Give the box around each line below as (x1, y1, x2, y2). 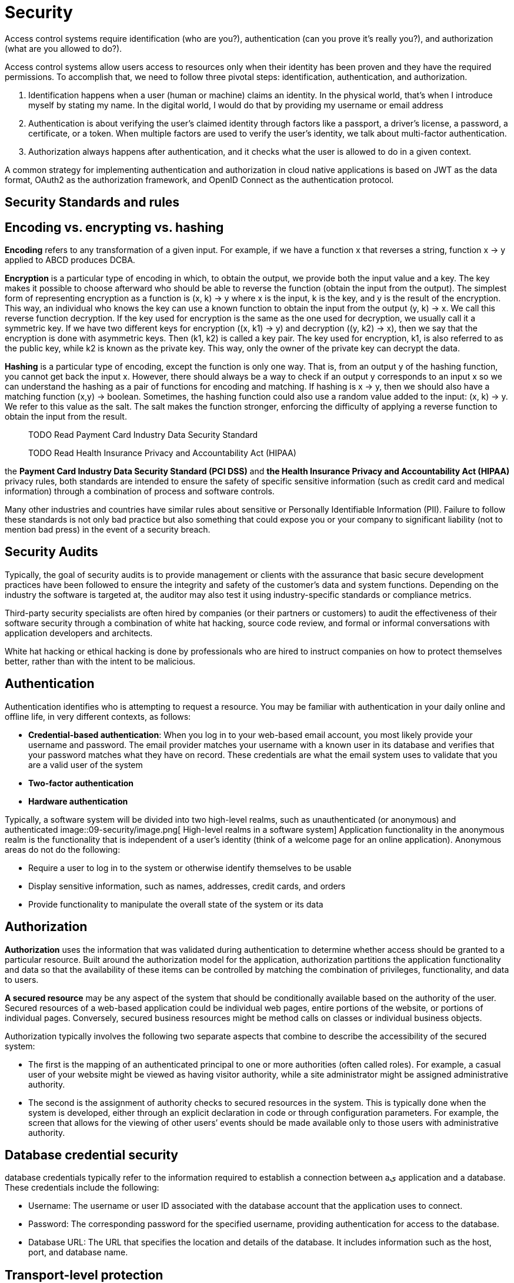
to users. (5, 974, 39, 985)
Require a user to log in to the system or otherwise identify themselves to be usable (28, 862, 352, 873)
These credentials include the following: (5, 1182, 159, 1193)
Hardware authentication (28, 796, 128, 806)
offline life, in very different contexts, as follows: (5, 711, 191, 722)
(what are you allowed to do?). (5, 43, 122, 54)
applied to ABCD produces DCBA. (5, 255, 135, 265)
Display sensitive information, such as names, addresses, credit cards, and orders (28, 880, 346, 891)
